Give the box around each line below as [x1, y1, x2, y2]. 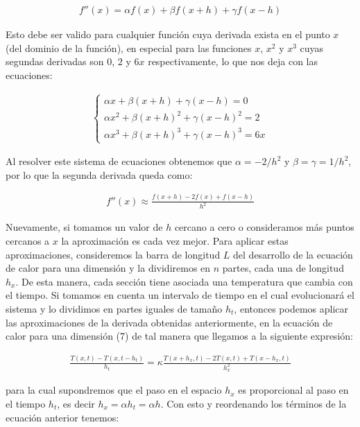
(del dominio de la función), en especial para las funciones [6, 40, 252, 55]
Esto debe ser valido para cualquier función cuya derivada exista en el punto [6, 27, 330, 42]
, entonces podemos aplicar [234, 302, 349, 315]
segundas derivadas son [6, 54, 104, 69]
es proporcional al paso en [238, 383, 349, 397]
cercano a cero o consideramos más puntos [174, 220, 354, 234]
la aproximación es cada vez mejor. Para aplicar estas [61, 234, 289, 248]
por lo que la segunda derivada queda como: [6, 167, 193, 182]
